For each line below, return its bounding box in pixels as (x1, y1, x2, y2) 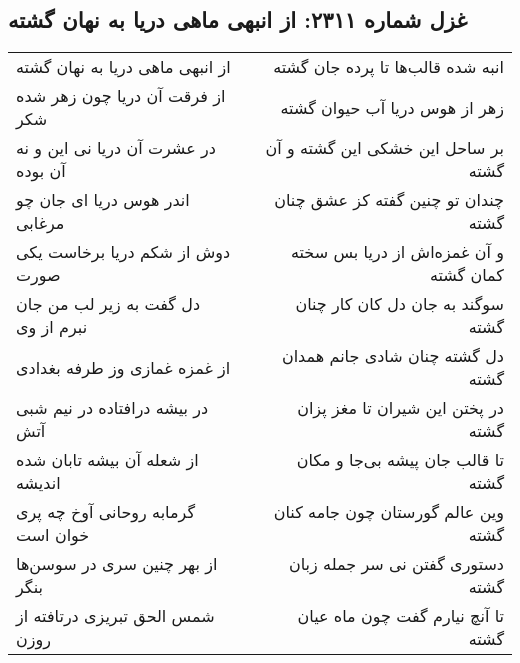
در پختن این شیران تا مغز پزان (297, 396, 504, 420)
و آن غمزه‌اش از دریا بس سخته (290, 240, 504, 264)
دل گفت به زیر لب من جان (16, 292, 201, 316)
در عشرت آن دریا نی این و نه (16, 136, 216, 160)
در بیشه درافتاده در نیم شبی (16, 396, 209, 420)
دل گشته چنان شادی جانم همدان (281, 344, 504, 368)
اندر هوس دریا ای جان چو (16, 188, 190, 212)
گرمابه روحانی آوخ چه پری (16, 500, 196, 524)
